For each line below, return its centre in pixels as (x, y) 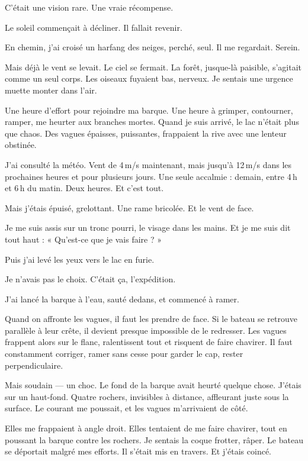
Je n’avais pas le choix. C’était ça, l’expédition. (90, 279)
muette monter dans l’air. (51, 90)
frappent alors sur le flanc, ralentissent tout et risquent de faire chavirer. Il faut (149, 342)
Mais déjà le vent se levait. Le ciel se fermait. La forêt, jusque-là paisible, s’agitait (153, 67)
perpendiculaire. (34, 365)
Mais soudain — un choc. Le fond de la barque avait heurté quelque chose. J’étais (153, 385)
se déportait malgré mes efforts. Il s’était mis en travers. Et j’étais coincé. (138, 451)
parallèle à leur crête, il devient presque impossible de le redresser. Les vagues (146, 330)
